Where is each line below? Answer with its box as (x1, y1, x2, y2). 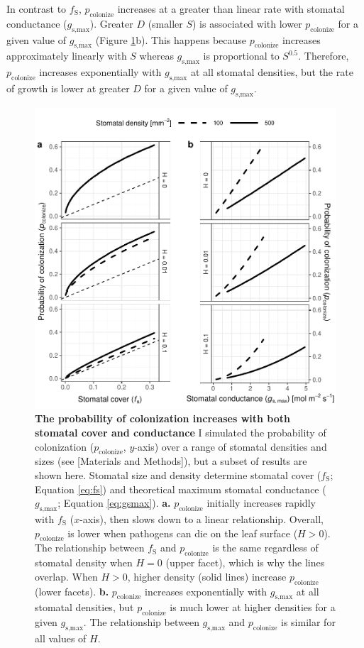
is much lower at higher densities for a (170, 600, 336, 615)
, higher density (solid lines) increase (127, 569, 287, 583)
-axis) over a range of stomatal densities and (134, 439, 327, 454)
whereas (139, 48, 174, 63)
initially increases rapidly (206, 495, 316, 510)
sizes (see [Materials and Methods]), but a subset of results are (35, 454, 307, 468)
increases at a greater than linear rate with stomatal (117, 1, 345, 16)
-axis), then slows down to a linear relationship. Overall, (79, 511, 324, 526)
